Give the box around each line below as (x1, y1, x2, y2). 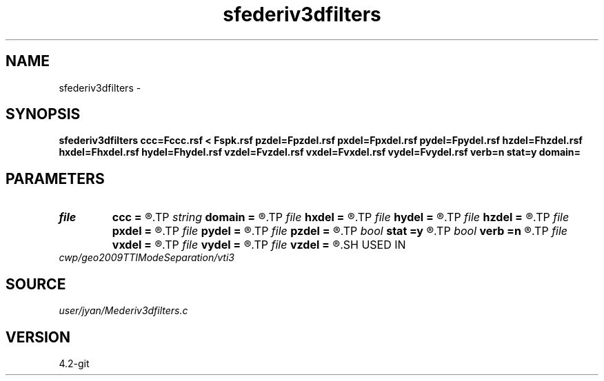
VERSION (6, 328, 71, 346)
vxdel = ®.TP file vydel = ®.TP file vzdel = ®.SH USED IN (112, 238, 406, 252)
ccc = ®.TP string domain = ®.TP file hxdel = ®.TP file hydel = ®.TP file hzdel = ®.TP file (112, 210, 570, 225)
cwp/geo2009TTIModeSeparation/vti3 (59, 251, 234, 264)
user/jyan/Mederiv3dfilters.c (59, 305, 188, 317)
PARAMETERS (6, 169, 105, 187)
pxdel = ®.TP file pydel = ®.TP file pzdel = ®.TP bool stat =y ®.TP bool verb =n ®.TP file (112, 224, 568, 238)
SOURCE (6, 275, 66, 293)
